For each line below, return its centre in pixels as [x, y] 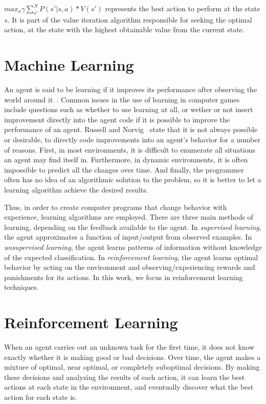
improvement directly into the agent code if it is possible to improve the [117, 119]
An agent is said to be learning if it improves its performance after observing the [131, 89]
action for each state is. [41, 397]
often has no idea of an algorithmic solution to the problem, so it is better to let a [133, 179]
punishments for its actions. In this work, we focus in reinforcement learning [124, 277]
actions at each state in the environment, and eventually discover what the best [129, 387]
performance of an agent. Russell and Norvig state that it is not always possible [131, 129]
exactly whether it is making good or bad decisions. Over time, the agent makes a [132, 357]
